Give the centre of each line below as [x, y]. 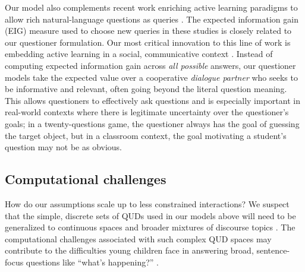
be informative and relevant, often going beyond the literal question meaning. [146, 89]
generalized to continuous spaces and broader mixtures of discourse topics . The [150, 227]
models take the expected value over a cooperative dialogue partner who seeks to [151, 77]
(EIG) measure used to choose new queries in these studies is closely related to [148, 31]
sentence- [273, 250]
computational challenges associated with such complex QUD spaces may [138, 238]
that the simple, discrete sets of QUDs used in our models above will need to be [150, 215]
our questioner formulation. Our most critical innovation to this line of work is [148, 42]
